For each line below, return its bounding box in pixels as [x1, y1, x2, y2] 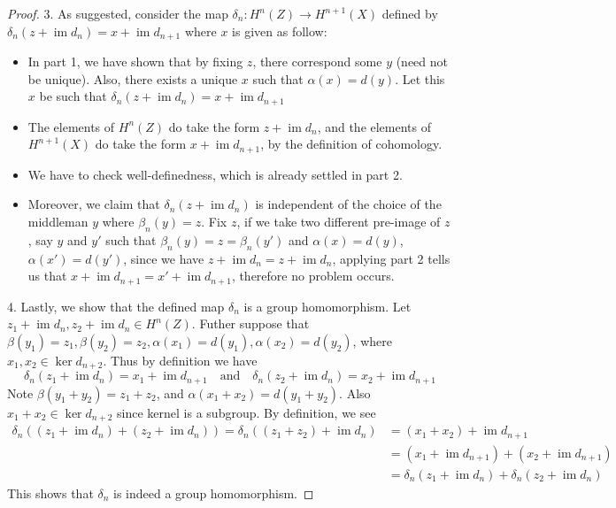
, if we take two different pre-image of [236, 212, 441, 230]
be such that [39, 87, 107, 105]
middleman [27, 212, 89, 230]
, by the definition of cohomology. [260, 135, 443, 153]
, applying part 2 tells [332, 249, 450, 267]
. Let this [395, 69, 445, 88]
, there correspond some [252, 52, 382, 71]
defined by [381, 4, 438, 22]
